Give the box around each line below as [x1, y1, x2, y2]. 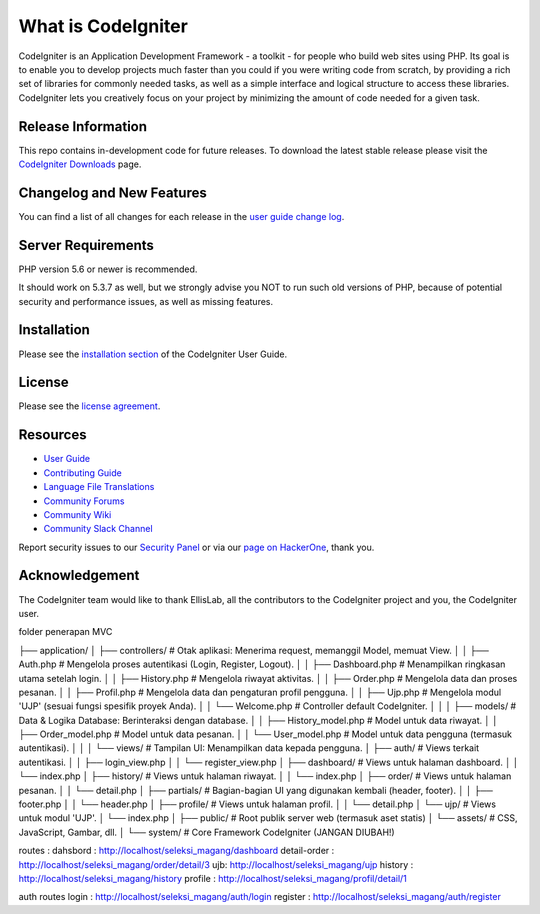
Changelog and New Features [18, 184, 207, 201]
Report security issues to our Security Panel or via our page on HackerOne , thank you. [18, 541, 375, 553]
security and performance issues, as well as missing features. [18, 295, 274, 307]
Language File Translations [43, 481, 155, 493]
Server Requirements [18, 236, 155, 254]
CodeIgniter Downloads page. [18, 158, 142, 170]
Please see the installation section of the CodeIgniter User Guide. [18, 348, 288, 360]
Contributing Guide [43, 466, 122, 479]
